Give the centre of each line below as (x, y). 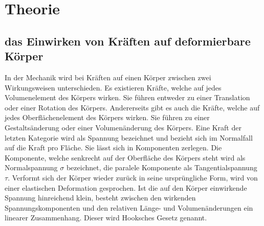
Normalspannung (31, 167)
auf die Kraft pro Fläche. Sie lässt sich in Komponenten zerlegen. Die (113, 148)
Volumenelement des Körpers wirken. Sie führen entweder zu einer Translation (127, 97)
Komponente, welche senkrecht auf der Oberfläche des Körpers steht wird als (125, 157)
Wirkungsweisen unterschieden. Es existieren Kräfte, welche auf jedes (113, 87)
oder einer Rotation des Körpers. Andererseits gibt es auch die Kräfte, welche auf (132, 107)
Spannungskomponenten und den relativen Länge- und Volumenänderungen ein (129, 207)
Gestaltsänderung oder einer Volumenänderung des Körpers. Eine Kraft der (123, 127)
